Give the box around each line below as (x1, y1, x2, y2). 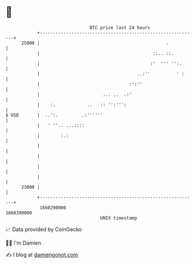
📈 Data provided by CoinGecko (5, 226, 82, 233)
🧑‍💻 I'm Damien (5, 239, 42, 246)
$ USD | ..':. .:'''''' (5, 112, 103, 118)
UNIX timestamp (100, 215, 137, 221)
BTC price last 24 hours (89, 25, 150, 31)
